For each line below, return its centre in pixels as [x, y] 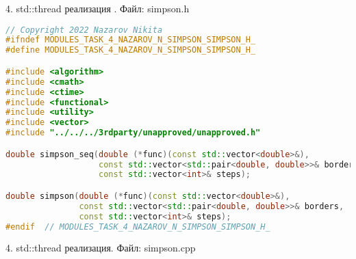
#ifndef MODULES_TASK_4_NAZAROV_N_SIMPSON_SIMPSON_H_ [131, 40]
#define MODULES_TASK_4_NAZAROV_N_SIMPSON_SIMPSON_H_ [131, 50]
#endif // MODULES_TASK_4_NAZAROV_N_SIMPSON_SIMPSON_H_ [138, 227]
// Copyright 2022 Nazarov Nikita [84, 30]
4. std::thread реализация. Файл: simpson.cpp [101, 248]
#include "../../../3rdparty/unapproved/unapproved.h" [133, 133]
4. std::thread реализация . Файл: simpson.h [98, 8]
